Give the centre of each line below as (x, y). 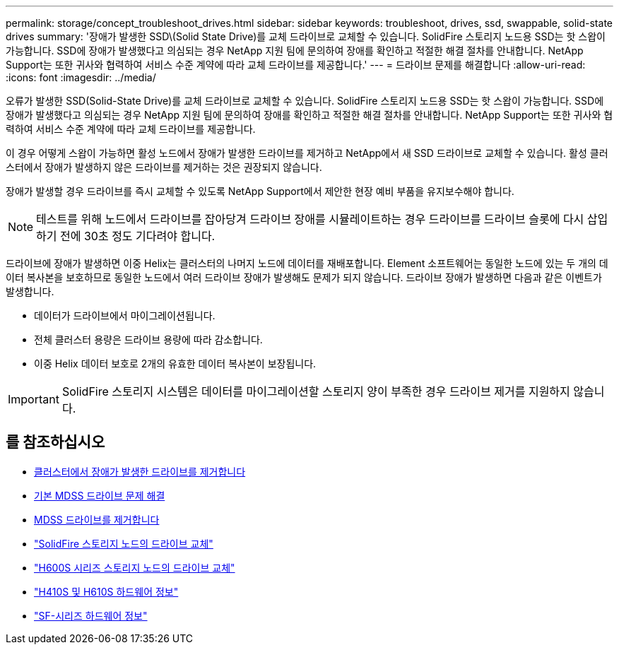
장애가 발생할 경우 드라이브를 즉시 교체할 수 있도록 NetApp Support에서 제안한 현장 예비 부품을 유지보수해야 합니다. (260, 191)
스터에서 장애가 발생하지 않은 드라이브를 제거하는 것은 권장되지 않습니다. (164, 167)
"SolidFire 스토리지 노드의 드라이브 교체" (124, 543)
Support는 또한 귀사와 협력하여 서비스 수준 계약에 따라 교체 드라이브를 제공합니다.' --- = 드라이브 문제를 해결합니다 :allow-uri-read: (296, 65)
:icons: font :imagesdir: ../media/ (81, 77)
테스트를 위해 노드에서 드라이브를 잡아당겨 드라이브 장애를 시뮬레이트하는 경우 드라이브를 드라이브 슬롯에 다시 (310, 219)
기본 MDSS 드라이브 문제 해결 (100, 495)
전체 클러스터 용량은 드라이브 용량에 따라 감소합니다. (148, 339)
